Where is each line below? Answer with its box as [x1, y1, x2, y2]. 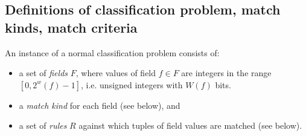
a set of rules [19, 119, 67, 132]
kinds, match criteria [5, 18, 138, 36]
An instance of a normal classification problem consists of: [5, 46, 220, 59]
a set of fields [19, 66, 68, 79]
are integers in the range [181, 66, 272, 79]
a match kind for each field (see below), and [19, 99, 180, 111]
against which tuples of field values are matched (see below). [78, 119, 302, 132]
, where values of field [75, 66, 156, 79]
